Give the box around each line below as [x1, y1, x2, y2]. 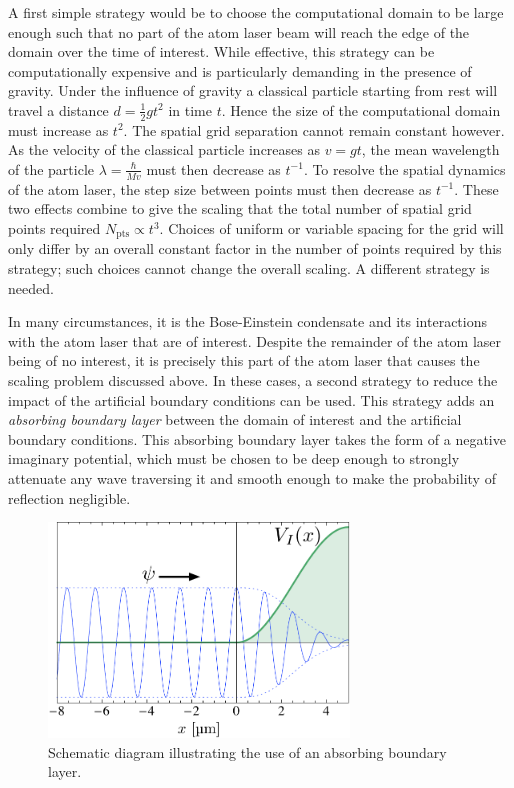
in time [168, 99, 212, 120]
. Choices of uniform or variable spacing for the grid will [159, 218, 504, 238]
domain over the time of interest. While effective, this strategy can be [8, 41, 435, 62]
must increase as [8, 119, 109, 140]
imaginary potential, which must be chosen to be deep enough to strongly [8, 448, 460, 469]
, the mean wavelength [361, 139, 500, 160]
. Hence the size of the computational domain [221, 99, 501, 120]
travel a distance [8, 99, 109, 120]
